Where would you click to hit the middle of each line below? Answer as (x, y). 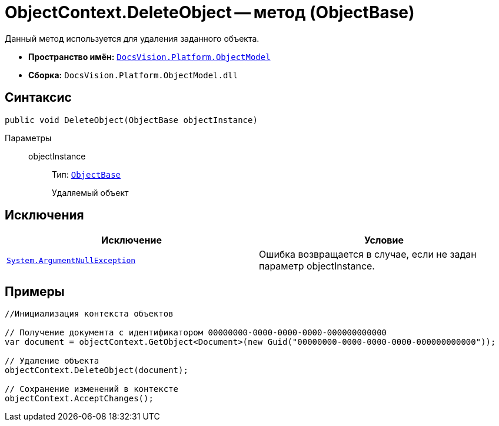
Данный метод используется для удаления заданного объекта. (132, 38)
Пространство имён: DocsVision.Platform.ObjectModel (149, 56)
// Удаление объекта (52, 361)
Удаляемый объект (90, 192)
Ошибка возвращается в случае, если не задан (368, 254)
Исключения (44, 215)
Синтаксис (38, 98)
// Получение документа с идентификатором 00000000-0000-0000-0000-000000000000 (196, 333)
